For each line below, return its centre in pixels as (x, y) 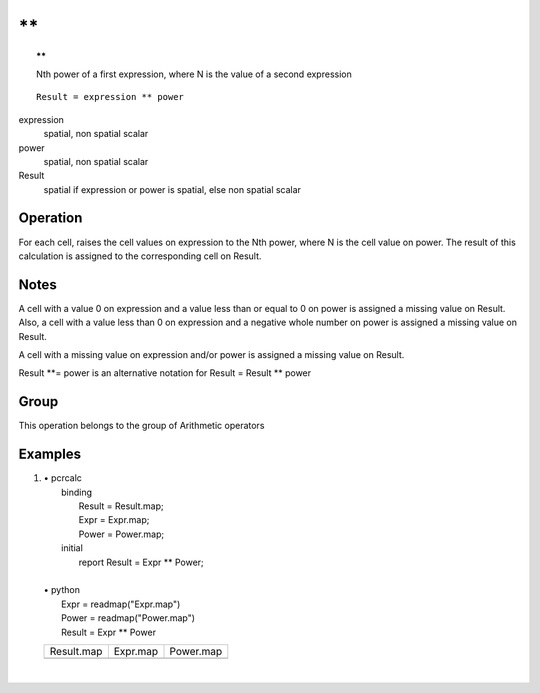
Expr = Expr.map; (114, 520)
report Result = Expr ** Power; (141, 562)
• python (61, 590)
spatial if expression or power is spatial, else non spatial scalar (172, 189)
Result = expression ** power (110, 97)
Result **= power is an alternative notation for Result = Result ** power (165, 373)
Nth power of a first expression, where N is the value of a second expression (194, 74)
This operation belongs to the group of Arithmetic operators (141, 426)
